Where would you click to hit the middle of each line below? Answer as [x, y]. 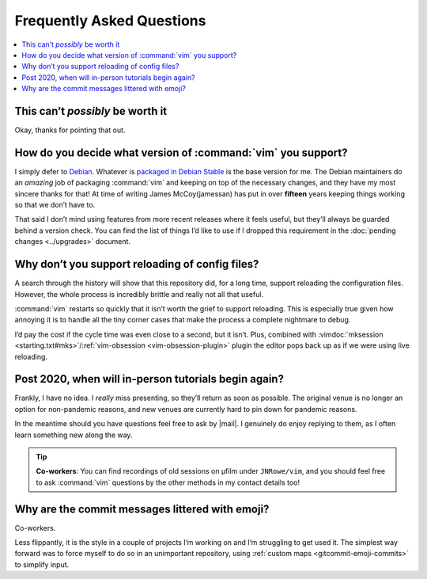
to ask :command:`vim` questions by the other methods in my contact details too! [168, 482]
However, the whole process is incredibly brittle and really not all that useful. [139, 294]
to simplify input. [42, 564]
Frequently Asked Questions [110, 21]
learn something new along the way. [74, 435]
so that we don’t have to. [55, 205]
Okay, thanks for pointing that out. [70, 130]
